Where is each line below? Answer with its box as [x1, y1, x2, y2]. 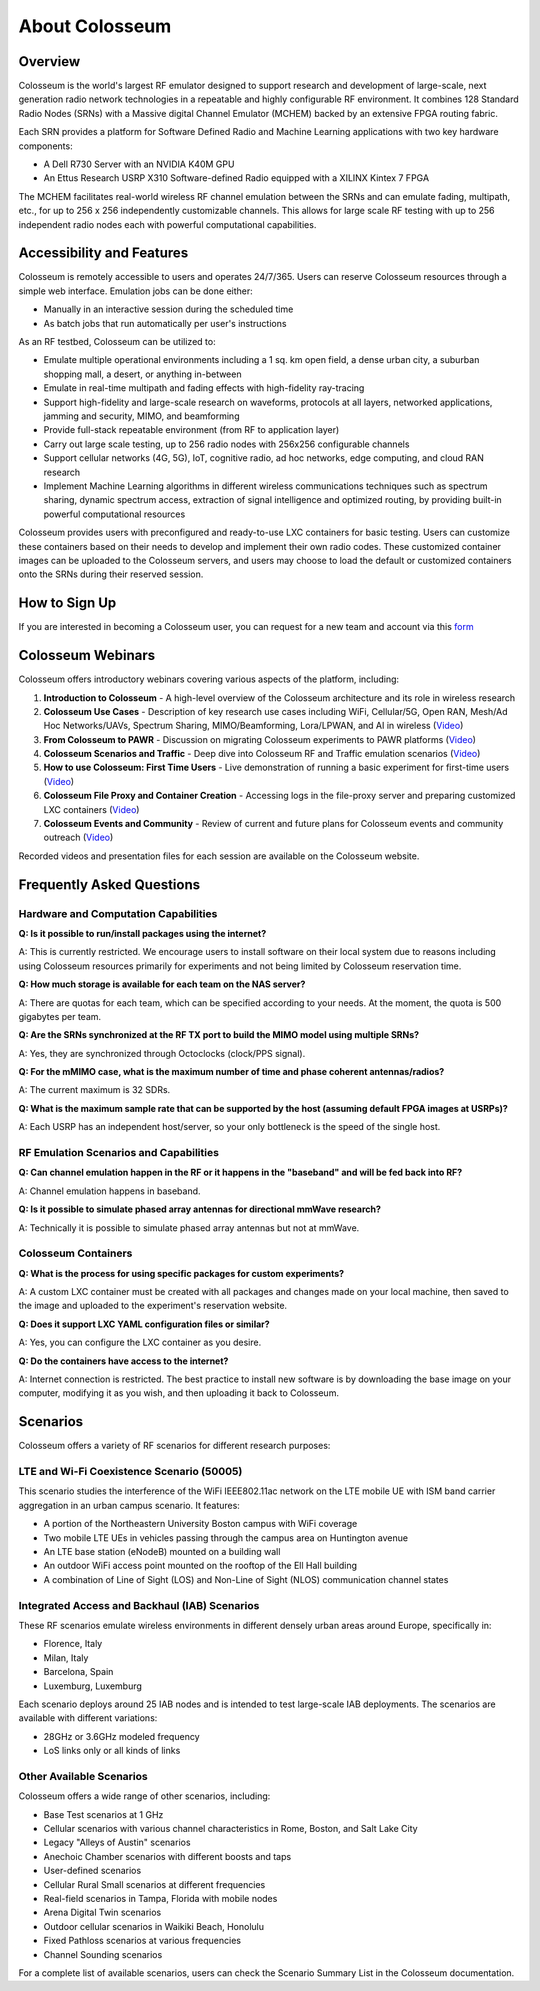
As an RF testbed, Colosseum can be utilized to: [18, 336, 216, 348]
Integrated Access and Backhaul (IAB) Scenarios [18, 1598, 260, 1612]
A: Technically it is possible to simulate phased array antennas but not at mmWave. [18, 1221, 360, 1234]
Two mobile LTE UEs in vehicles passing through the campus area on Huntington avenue [43, 1531, 409, 1544]
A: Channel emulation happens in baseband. [18, 1185, 201, 1197]
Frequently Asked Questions [18, 876, 201, 893]
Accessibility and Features [18, 245, 189, 262]
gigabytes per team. [18, 1010, 102, 1022]
